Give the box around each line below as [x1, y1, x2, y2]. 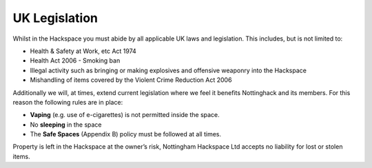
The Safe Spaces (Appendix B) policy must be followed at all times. [30, 130, 222, 138]
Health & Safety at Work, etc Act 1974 [30, 47, 137, 55]
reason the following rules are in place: [12, 98, 123, 106]
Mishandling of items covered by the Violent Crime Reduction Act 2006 [30, 76, 232, 84]
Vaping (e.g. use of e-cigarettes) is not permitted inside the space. [30, 111, 220, 119]
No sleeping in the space [30, 120, 103, 129]
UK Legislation [12, 10, 99, 25]
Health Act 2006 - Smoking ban [30, 56, 121, 65]
